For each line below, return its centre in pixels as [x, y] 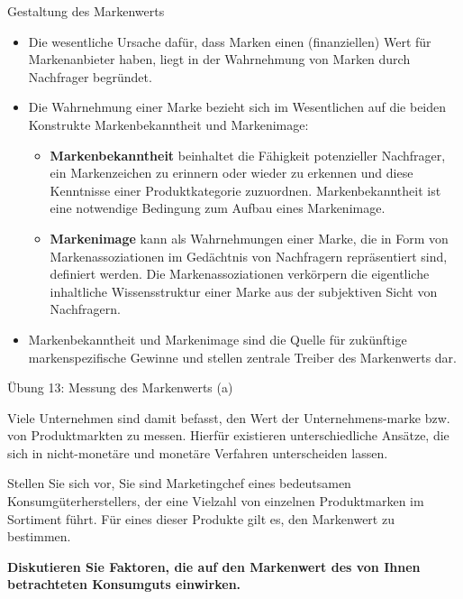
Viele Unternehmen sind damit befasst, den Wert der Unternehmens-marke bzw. [229, 417]
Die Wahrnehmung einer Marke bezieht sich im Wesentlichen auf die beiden [237, 107]
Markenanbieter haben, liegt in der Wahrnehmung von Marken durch [219, 59]
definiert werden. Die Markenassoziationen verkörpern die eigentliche [240, 274]
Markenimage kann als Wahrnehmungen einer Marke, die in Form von [249, 238]
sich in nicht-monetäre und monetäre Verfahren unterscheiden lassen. [198, 452]
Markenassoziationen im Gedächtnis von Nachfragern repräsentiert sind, [249, 256]
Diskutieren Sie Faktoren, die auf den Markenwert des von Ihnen [214, 566]
